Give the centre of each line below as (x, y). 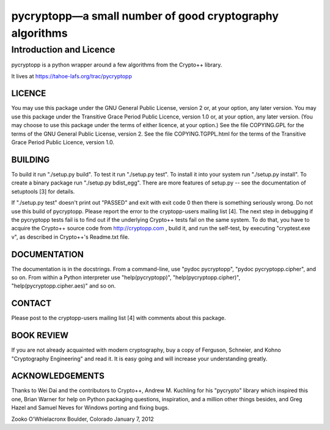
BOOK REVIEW (40, 336)
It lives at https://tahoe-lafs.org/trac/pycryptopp (72, 76)
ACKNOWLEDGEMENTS (58, 376)
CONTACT (31, 303)
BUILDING (31, 160)
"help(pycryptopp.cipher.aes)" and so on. (64, 286)
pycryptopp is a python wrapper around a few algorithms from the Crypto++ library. (117, 65)
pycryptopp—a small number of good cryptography (145, 16)
